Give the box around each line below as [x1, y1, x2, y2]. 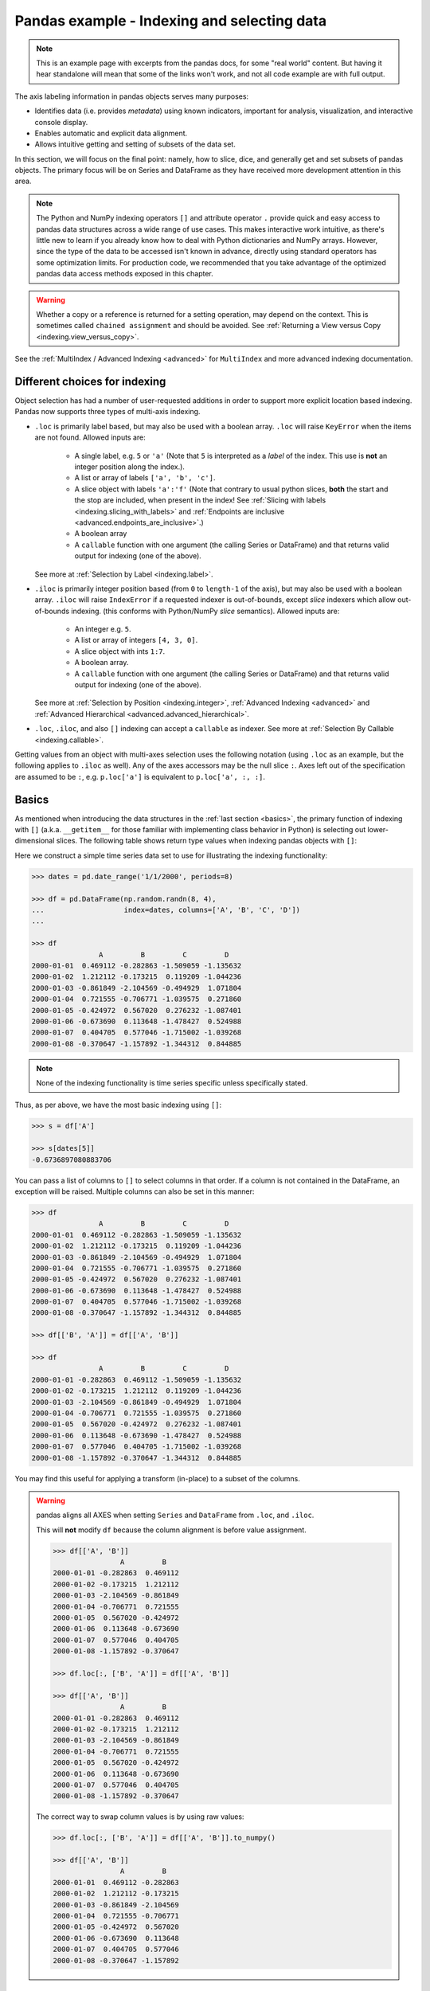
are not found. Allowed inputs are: [34, 432, 147, 442]
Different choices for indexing [14, 374, 166, 388]
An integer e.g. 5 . [74, 624, 131, 634]
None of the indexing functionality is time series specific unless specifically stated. [36, 1078, 308, 1088]
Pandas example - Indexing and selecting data [14, 12, 326, 29]
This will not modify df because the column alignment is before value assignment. [36, 1525, 307, 1535]
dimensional [14, 836, 55, 846]
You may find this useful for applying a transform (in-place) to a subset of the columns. [14, 1473, 300, 1483]
